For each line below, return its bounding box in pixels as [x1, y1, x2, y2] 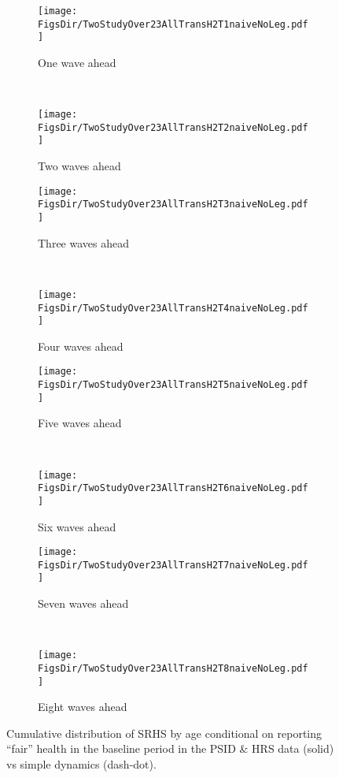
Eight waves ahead [38, 698, 127, 715]
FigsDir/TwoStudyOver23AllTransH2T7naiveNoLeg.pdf [38, 559, 308, 571]
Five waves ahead [38, 415, 122, 431]
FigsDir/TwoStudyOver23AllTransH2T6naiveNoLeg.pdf [38, 482, 308, 494]
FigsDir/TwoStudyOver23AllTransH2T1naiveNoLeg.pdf [38, 18, 308, 30]
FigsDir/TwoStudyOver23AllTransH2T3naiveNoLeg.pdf [38, 199, 308, 210]
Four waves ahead [38, 337, 123, 354]
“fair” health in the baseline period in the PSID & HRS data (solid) [6, 740, 334, 757]
